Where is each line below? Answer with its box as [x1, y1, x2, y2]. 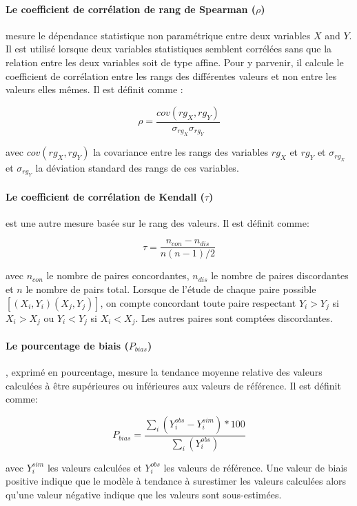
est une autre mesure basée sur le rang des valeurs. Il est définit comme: [6, 215, 309, 230]
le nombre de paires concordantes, [46, 268, 190, 283]
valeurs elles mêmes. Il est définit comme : [6, 82, 183, 97]
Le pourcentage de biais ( [6, 338, 129, 352]
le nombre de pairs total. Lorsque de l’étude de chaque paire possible [25, 282, 316, 296]
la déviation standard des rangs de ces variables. [35, 160, 239, 174]
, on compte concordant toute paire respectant [100, 295, 296, 310]
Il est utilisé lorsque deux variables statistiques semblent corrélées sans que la [6, 41, 332, 56]
